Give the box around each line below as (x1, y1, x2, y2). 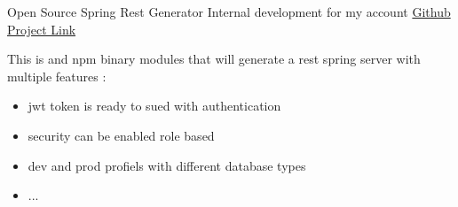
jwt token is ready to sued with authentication (28, 96, 281, 115)
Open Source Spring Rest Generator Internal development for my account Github (7, 3, 451, 20)
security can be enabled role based (28, 126, 215, 144)
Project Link (7, 19, 76, 38)
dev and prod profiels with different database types (28, 156, 306, 174)
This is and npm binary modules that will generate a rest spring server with (7, 50, 421, 68)
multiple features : (7, 66, 107, 85)
